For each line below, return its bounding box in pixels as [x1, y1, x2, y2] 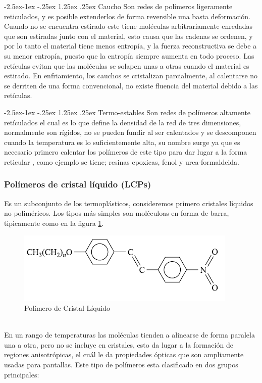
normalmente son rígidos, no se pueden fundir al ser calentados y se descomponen [4, 127, 256, 137]
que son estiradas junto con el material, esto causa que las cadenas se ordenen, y [4, 30, 253, 41]
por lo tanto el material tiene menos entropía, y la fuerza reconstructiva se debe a [4, 40, 257, 51]
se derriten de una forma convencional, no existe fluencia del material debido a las [4, 80, 258, 90]
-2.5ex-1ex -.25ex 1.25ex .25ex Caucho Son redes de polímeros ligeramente [4, 1, 233, 11]
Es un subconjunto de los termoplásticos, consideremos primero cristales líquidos [4, 198, 253, 208]
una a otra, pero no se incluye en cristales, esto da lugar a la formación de [4, 339, 233, 350]
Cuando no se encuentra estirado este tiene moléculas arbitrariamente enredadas [4, 21, 253, 31]
